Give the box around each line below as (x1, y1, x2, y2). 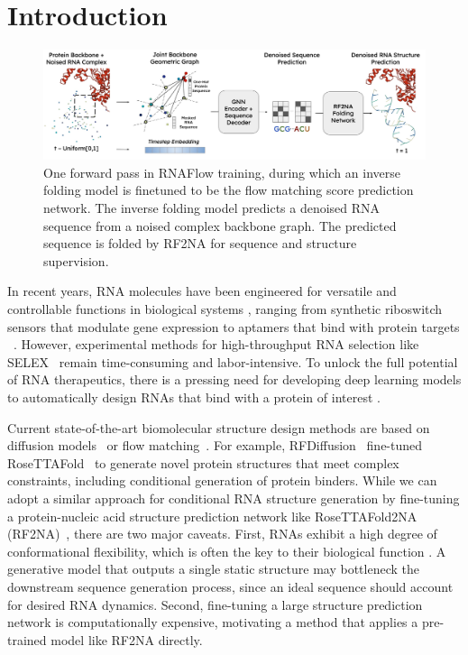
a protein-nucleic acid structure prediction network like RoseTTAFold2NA (7, 506, 418, 525)
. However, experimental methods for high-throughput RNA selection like (14, 335, 419, 354)
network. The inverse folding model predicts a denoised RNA (43, 198, 381, 217)
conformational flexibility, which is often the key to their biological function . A (7, 541, 446, 560)
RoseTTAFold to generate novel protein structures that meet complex (7, 453, 399, 472)
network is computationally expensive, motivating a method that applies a (7, 613, 418, 632)
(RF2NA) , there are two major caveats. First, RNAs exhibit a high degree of (7, 524, 437, 543)
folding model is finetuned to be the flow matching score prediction (43, 180, 414, 199)
